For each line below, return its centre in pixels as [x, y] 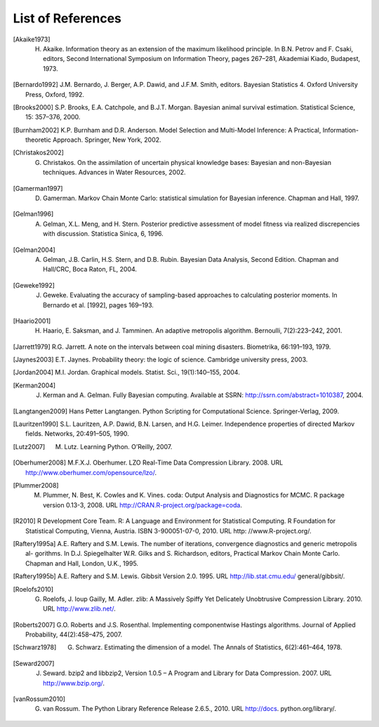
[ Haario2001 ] [32, 321]
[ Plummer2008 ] [36, 485]
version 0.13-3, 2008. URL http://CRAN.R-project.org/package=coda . [142, 505]
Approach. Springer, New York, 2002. [107, 140]
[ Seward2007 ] [34, 663]
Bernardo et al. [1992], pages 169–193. [99, 305]
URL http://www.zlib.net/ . [79, 609]
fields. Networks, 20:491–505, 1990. [78, 434]
